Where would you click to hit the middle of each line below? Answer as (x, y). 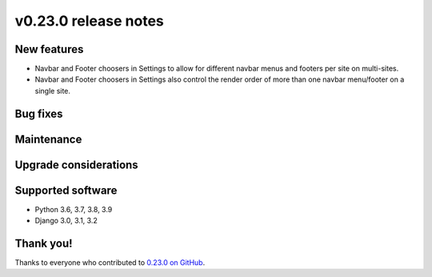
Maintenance (48, 139)
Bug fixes (39, 113)
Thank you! (44, 243)
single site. (53, 90)
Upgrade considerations (77, 165)
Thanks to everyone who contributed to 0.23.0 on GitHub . (110, 263)
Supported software (66, 190)
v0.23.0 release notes (89, 21)
